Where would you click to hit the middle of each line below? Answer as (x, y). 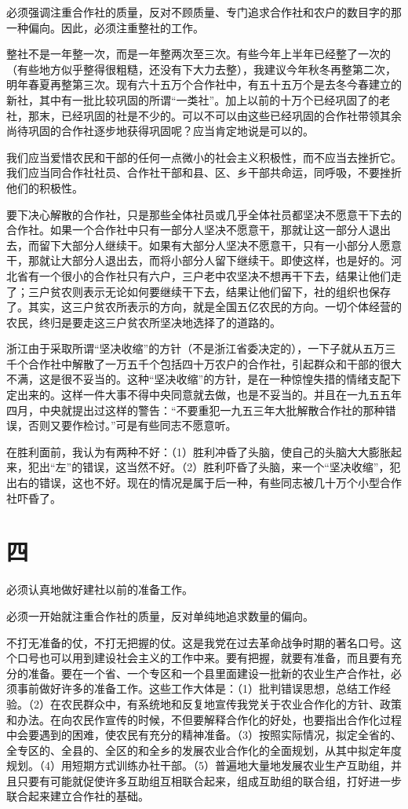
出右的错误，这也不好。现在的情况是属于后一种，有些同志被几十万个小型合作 (204, 483)
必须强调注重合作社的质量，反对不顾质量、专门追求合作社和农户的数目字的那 (204, 12)
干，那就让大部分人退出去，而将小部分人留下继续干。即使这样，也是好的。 (199, 260)
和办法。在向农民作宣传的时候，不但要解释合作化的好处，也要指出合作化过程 (204, 719)
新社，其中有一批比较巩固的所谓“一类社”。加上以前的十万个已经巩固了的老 (199, 99)
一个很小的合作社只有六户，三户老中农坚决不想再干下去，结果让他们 (215, 275)
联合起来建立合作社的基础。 (78, 796)
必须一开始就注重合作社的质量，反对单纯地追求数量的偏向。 (160, 615)
